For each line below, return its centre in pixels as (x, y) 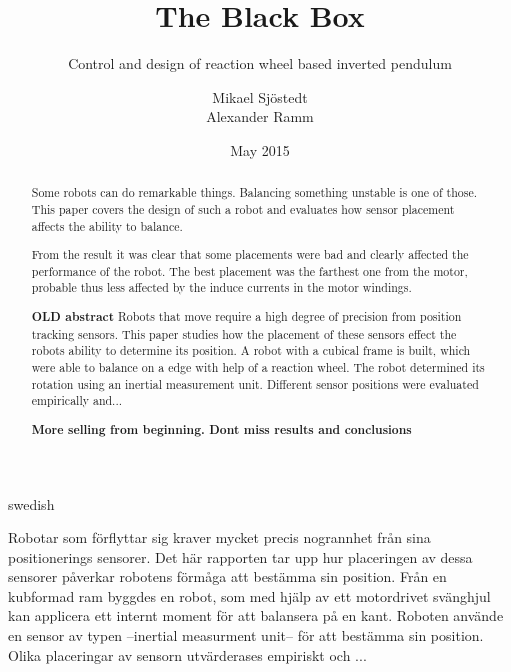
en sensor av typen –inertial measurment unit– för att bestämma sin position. (246, 635)
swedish (31, 503)
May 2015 (260, 149)
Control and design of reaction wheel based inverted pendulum (260, 63)
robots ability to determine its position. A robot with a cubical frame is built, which (251, 350)
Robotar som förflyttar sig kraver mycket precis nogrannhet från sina (219, 537)
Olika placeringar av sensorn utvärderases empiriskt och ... (187, 654)
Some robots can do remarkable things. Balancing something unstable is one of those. (254, 192)
